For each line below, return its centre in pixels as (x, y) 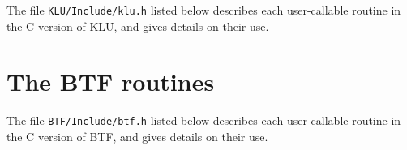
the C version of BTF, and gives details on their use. (137, 137)
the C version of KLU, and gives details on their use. (138, 26)
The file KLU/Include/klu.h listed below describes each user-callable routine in (204, 10)
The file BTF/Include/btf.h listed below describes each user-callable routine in (204, 120)
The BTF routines (111, 81)
